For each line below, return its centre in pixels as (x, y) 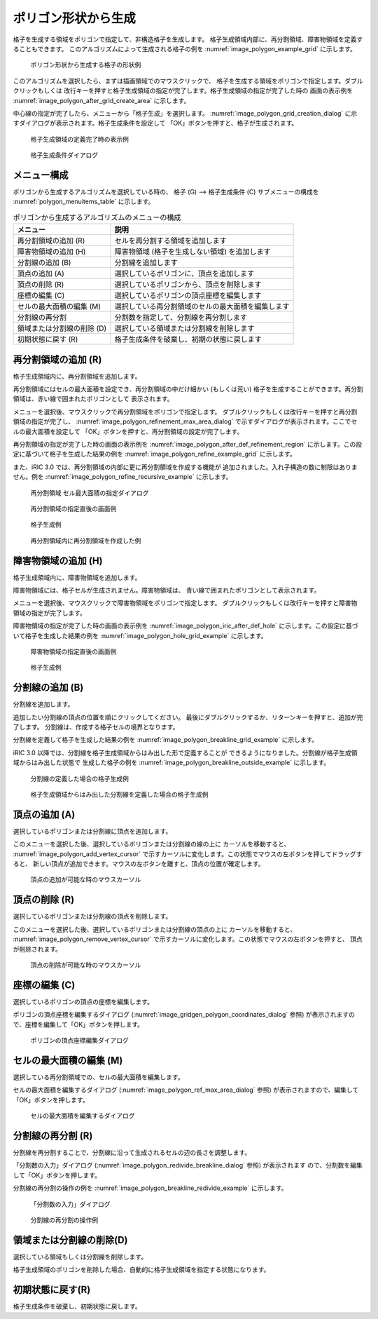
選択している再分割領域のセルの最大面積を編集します (202, 306)
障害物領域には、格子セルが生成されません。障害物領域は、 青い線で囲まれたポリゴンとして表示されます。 (167, 590)
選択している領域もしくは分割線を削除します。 (80, 1257)
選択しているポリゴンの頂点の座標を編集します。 (83, 1001)
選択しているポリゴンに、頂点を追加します (184, 273)
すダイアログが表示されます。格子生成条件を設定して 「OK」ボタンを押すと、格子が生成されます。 (155, 123)
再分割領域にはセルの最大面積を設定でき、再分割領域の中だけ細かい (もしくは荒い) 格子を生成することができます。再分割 (188, 389)
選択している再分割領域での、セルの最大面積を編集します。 (99, 1077)
